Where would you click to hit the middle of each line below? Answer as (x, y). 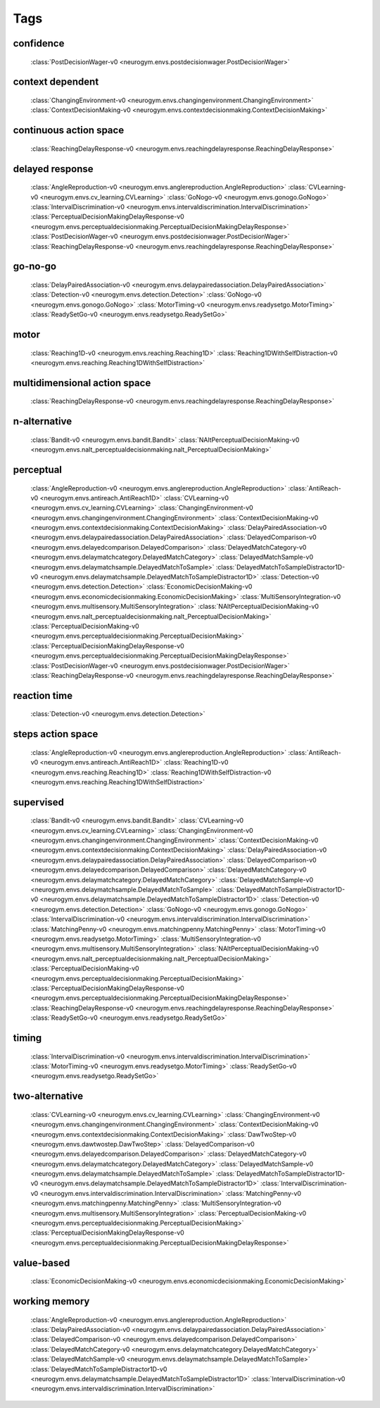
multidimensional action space (82, 383)
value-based (42, 1262)
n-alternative (43, 422)
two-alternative (48, 1096)
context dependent (56, 82)
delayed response (53, 169)
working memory (51, 1301)
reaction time (43, 695)
